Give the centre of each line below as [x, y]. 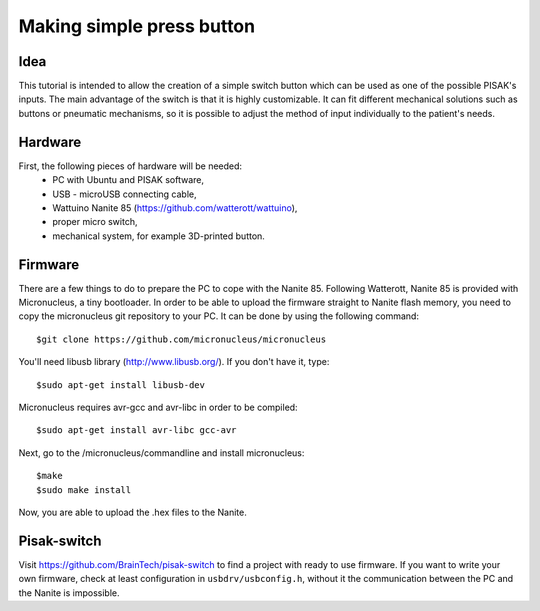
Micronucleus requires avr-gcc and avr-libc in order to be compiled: [158, 407]
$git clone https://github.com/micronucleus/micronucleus [181, 339]
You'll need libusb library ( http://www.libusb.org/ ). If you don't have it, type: [174, 362]
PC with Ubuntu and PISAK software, [128, 180]
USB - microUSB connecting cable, [124, 194]
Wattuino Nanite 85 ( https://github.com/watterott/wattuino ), [175, 207]
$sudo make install [84, 489]
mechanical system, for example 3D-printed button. [158, 236]
